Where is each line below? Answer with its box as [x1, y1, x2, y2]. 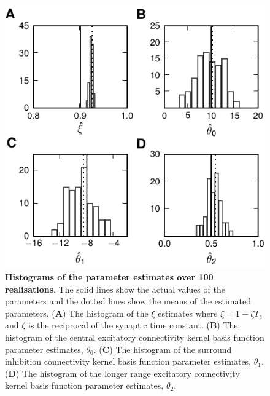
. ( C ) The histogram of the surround [93, 343, 232, 355]
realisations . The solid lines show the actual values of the [5, 282, 225, 295]
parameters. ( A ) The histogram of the [5, 306, 148, 319]
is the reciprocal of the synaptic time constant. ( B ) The [28, 319, 238, 331]
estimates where [158, 306, 218, 319]
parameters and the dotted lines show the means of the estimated [5, 295, 251, 307]
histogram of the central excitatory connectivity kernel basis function [5, 330, 264, 343]
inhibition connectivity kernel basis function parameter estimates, [5, 355, 252, 368]
